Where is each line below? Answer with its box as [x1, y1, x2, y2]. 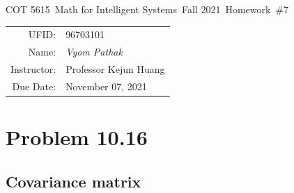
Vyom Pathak [65, 44, 123, 59]
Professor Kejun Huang [65, 62, 165, 76]
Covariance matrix [6, 170, 141, 192]
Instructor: [10, 62, 56, 76]
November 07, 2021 [65, 78, 147, 93]
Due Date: [12, 78, 56, 93]
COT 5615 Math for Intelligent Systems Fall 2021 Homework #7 [6, 2, 289, 16]
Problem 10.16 [6, 123, 148, 151]
